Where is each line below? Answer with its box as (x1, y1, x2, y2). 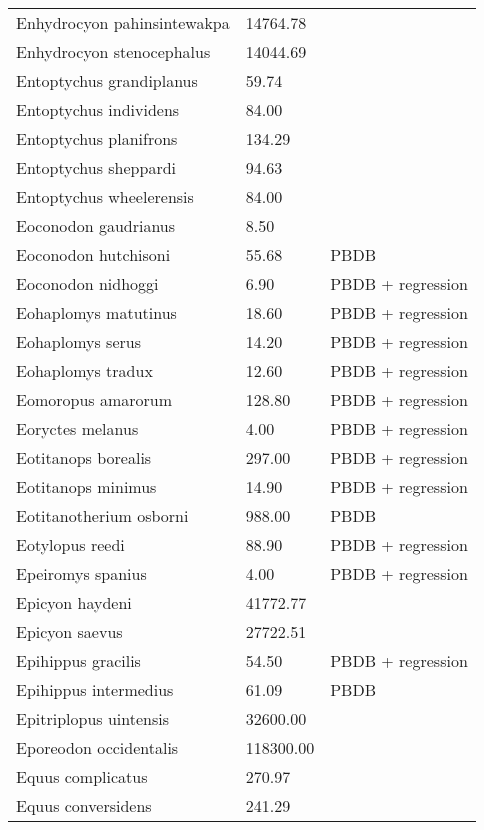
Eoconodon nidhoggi (16, 272, 159, 295)
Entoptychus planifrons (16, 127, 178, 150)
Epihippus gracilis (16, 649, 141, 672)
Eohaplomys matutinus (16, 301, 177, 324)
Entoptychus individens (16, 98, 180, 121)
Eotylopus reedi (16, 533, 125, 556)
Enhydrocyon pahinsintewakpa (16, 11, 230, 34)
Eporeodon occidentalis (16, 736, 179, 759)
